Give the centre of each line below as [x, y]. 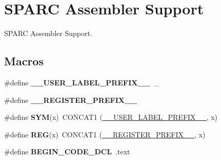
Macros [24, 61]
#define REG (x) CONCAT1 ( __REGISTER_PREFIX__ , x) [105, 134]
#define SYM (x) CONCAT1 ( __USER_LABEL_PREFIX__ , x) [111, 117]
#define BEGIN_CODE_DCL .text [67, 152]
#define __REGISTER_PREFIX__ [71, 100]
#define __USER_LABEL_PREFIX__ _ [82, 82]
